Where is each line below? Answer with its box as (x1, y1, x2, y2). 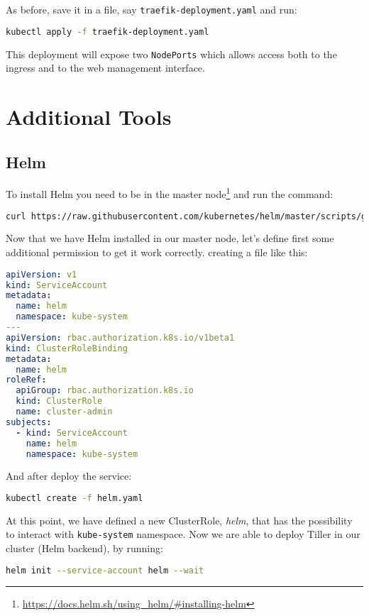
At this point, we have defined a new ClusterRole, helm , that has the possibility (6, 512, 353, 527)
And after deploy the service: (6, 468, 132, 483)
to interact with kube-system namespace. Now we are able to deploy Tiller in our (6, 527, 360, 541)
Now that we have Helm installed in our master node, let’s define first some (6, 231, 334, 246)
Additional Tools (6, 101, 172, 131)
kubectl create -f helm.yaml (6, 493, 143, 504)
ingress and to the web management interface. (6, 60, 205, 75)
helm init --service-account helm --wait (6, 565, 204, 576)
